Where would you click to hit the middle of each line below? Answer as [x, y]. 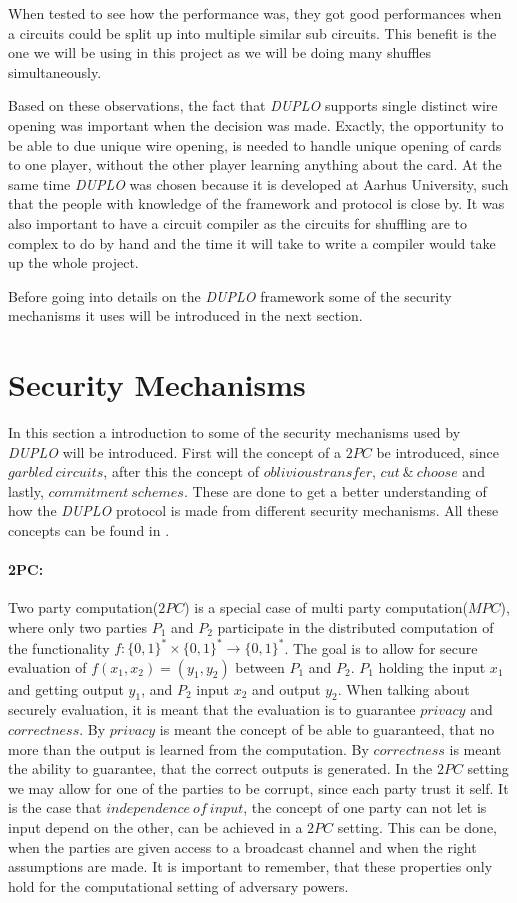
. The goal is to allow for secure [381, 647]
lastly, [26, 490]
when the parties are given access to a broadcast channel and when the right [242, 846]
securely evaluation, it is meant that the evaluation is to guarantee [212, 709]
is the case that [55, 807]
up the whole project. [73, 262]
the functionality [59, 647]
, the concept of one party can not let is [365, 807]
